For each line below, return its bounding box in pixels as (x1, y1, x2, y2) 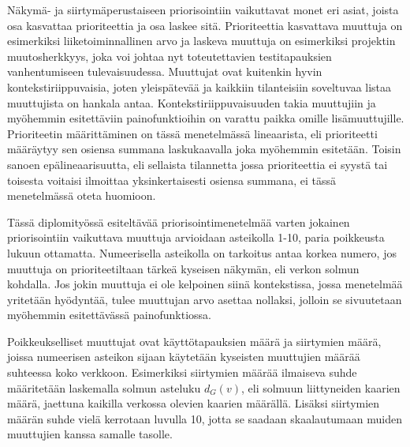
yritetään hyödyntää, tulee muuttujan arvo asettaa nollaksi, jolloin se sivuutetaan (7, 291, 402, 307)
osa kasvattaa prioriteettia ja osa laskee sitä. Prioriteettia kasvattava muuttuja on (7, 17, 403, 33)
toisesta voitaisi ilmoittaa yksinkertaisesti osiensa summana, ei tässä (7, 171, 336, 188)
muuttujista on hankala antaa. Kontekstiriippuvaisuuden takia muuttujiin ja (7, 94, 376, 111)
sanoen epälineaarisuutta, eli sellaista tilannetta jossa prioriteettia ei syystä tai (7, 156, 388, 172)
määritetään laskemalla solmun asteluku (7, 379, 201, 396)
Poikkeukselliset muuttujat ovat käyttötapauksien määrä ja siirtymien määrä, (7, 332, 382, 349)
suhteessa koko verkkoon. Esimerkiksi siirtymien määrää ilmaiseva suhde (7, 364, 357, 381)
